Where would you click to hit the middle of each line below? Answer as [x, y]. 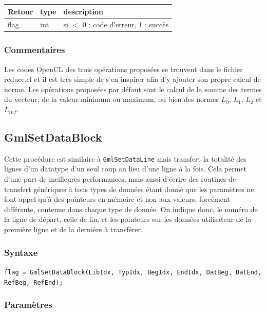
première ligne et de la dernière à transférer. [73, 229]
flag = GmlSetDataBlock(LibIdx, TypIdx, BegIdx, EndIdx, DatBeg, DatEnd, [133, 272]
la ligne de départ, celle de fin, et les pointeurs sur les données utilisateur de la [128, 219]
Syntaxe [21, 252]
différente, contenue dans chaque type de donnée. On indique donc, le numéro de [131, 209]
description [83, 11]
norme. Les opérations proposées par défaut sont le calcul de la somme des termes [133, 89]
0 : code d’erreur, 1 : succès [125, 24]
